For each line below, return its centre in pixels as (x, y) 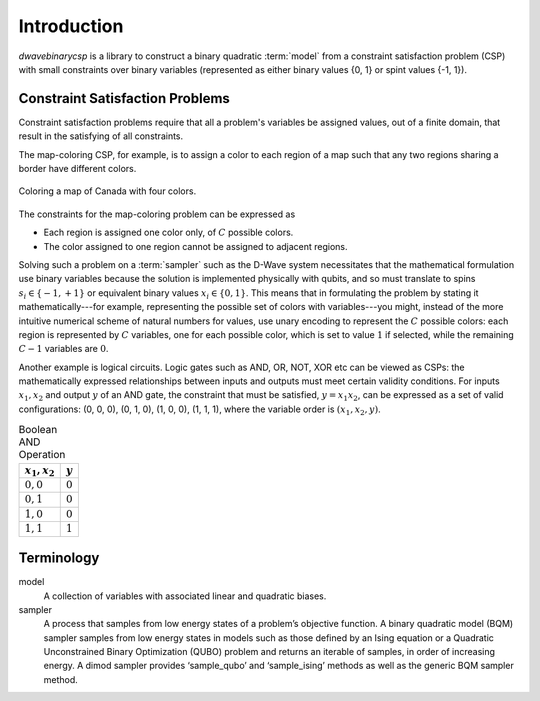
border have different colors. (77, 169)
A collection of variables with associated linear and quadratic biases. (185, 596)
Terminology (59, 558)
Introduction (71, 26)
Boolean (38, 430)
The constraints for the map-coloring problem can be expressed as (157, 214)
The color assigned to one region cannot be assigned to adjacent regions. (196, 246)
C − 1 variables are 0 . (63, 349)
